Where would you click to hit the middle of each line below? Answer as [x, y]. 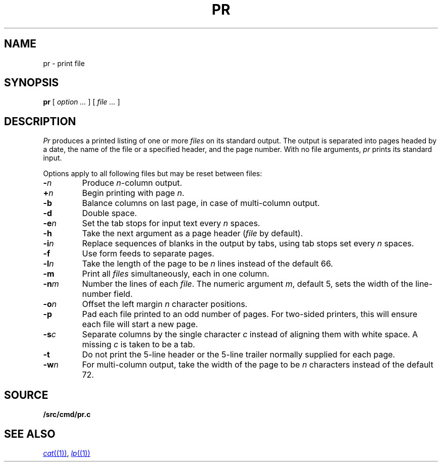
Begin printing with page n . [133, 193]
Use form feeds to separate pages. [148, 254]
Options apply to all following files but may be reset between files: [153, 174]
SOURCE [26, 395]
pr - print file [64, 63]
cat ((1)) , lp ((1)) [67, 453]
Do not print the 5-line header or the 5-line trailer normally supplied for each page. [238, 355]
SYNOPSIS [32, 83]
